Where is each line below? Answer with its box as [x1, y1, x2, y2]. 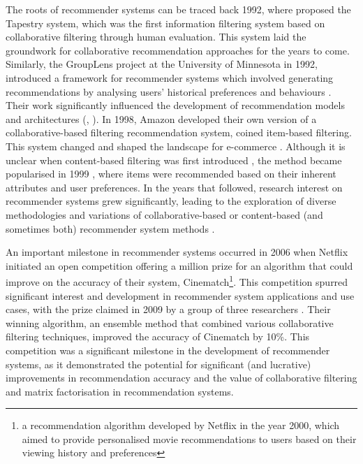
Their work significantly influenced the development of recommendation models [6, 98, 345, 113]
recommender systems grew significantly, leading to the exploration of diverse [6, 194, 336, 208]
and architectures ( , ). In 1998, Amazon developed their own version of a [6, 111, 317, 126]
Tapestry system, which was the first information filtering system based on [6, 15, 325, 30]
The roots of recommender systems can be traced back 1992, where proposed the [6, 2, 351, 16]
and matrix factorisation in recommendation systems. [6, 384, 234, 398]
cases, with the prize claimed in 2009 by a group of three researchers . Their [6, 302, 331, 317]
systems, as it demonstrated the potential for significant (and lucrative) [6, 356, 311, 371]
